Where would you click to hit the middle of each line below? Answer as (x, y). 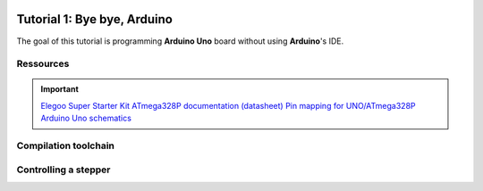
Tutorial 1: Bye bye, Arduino (95, 19)
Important (60, 89)
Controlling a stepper (64, 170)
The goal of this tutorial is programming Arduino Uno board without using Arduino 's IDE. (180, 41)
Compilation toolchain (66, 145)
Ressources (43, 64)
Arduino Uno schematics (86, 118)
